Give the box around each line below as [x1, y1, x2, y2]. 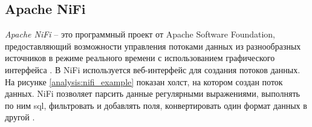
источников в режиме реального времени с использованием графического [5, 51, 275, 64]
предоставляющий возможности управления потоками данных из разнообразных [5, 39, 301, 52]
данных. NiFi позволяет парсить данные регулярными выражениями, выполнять [5, 87, 301, 100]
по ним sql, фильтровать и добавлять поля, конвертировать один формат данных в [5, 99, 307, 111]
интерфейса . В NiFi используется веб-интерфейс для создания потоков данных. [5, 63, 301, 76]
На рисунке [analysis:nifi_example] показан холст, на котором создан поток [5, 75, 283, 88]
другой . [5, 111, 35, 123]
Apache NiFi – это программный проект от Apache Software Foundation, [5, 28, 275, 41]
